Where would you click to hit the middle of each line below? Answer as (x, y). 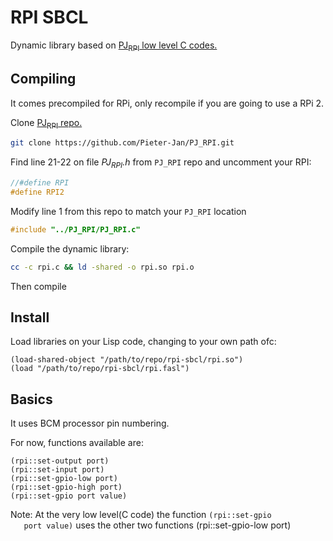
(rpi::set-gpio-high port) (66, 487)
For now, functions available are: (77, 443)
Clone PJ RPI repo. (46, 123)
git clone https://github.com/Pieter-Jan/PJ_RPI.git (122, 143)
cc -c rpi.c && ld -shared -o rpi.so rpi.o (102, 267)
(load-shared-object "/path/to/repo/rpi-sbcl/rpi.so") (127, 360)
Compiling (43, 79)
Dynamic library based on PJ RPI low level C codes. (114, 46)
